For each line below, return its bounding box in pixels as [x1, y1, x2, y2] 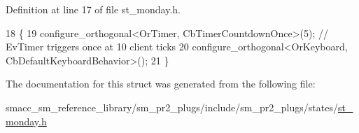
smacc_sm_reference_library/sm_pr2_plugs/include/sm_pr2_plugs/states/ [6, 99, 338, 114]
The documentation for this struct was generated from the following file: [6, 76, 316, 91]
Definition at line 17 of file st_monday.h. [6, 2, 181, 16]
